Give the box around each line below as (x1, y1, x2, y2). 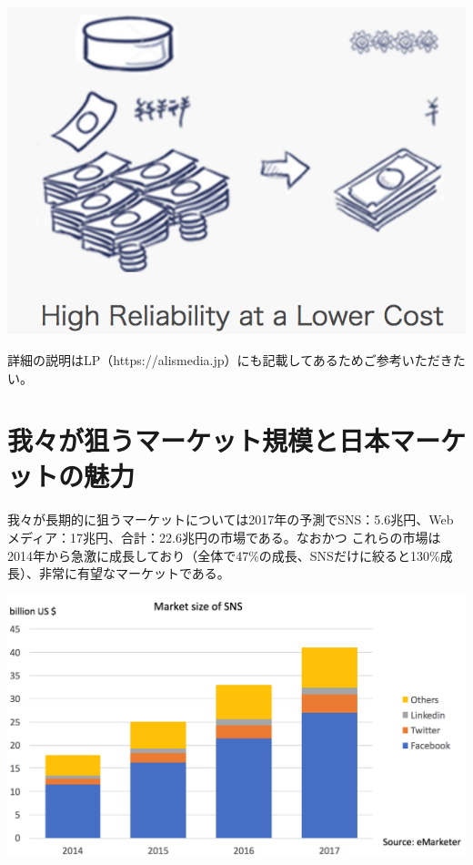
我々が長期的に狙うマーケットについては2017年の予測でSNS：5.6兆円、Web (7, 510, 454, 529)
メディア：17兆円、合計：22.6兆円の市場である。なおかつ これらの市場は (7, 528, 441, 546)
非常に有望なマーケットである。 (38, 564, 230, 583)
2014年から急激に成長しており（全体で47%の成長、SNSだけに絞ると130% (7, 545, 440, 565)
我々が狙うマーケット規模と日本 (7, 422, 390, 459)
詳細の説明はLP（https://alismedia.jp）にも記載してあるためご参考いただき (7, 350, 453, 369)
